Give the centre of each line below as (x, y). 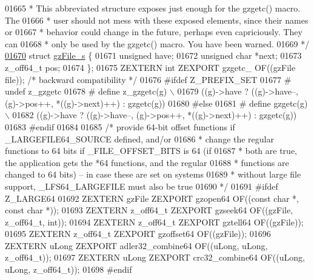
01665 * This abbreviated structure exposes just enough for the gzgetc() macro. (153, 8)
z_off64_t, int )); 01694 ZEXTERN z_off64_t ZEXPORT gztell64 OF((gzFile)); (154, 222)
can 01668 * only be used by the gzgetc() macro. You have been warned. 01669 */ (157, 43)
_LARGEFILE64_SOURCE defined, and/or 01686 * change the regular (139, 138)
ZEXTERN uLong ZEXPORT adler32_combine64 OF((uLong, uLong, (136, 245)
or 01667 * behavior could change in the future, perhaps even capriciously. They (154, 32)
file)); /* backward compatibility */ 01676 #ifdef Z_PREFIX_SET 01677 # (148, 79)
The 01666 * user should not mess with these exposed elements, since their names (157, 20)
